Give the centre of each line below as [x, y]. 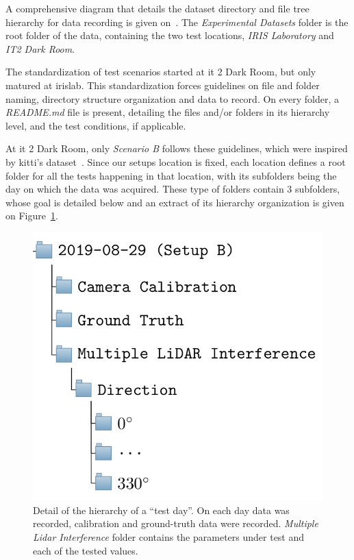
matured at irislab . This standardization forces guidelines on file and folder [163, 85]
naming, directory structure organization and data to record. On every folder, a [172, 98]
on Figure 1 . [32, 216]
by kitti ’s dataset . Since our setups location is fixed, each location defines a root [176, 161]
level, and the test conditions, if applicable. [96, 125]
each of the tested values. [86, 550]
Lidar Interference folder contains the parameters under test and [169, 537]
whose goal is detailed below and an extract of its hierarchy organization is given [175, 202]
